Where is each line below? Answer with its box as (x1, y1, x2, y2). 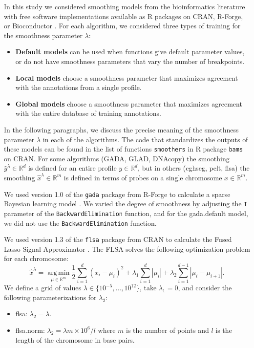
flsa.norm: (15, 325, 45, 335)
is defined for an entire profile (28, 163, 117, 173)
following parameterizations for (4, 292, 97, 302)
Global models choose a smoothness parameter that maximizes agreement (15, 98, 242, 109)
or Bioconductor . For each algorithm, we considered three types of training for (4, 21, 241, 31)
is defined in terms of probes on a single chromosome (63, 172, 222, 182)
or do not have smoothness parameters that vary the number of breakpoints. (15, 56, 245, 66)
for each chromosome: (4, 253, 68, 263)
